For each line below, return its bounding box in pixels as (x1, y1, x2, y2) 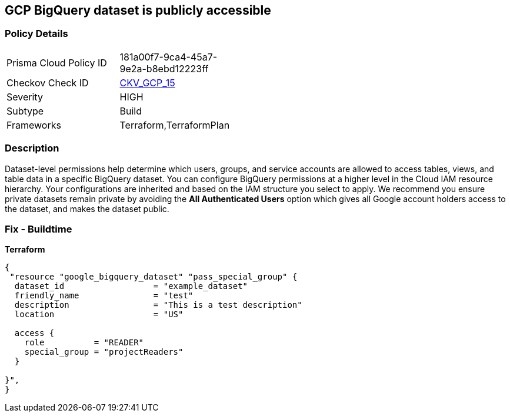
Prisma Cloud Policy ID (6, 56, 107, 69)
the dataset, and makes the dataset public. (5, 203, 169, 214)
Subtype (6, 105, 44, 117)
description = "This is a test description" (14, 300, 302, 310)
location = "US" (14, 310, 184, 320)
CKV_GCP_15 (119, 76, 175, 89)
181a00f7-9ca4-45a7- (119, 51, 218, 63)
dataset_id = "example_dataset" (14, 281, 248, 291)
